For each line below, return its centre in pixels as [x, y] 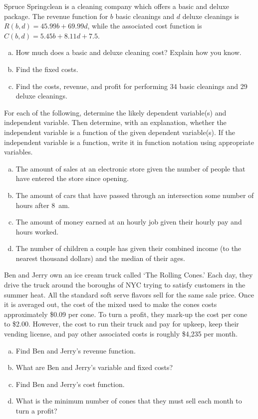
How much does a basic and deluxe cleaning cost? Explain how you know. [129, 52]
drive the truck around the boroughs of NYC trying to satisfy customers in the [125, 285]
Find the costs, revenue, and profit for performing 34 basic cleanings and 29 [131, 86]
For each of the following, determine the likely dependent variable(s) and [115, 112]
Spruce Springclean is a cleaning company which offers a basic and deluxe [117, 6]
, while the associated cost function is [145, 26]
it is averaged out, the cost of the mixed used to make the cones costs [111, 304]
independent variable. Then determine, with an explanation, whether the [115, 122]
